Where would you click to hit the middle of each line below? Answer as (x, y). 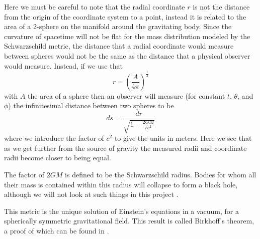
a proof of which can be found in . (57, 230)
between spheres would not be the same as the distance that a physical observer (127, 55)
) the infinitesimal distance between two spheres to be (91, 105)
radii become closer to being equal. (58, 158)
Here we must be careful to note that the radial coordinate (95, 7)
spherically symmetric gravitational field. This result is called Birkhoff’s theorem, (129, 221)
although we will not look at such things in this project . (91, 194)
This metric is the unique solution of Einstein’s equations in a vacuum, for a (122, 211)
